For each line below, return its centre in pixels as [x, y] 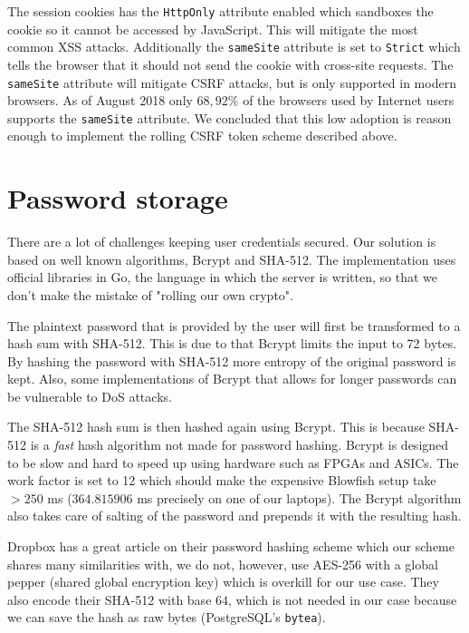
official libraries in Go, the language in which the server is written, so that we [223, 277]
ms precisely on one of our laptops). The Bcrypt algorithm [299, 497]
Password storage [118, 198]
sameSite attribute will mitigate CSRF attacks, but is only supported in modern [232, 82]
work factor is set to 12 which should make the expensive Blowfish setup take [222, 480]
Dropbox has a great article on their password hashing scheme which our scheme [231, 546]
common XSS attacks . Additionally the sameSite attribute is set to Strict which [234, 47]
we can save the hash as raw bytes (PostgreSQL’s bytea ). [167, 617]
